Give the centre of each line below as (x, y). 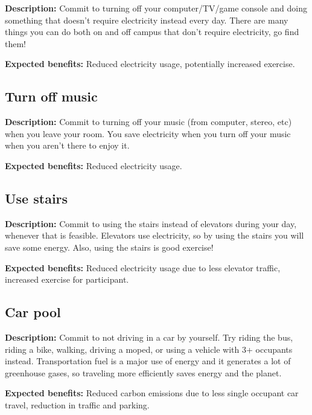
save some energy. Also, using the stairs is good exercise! (109, 247)
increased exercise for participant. (67, 279)
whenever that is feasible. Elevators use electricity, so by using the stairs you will (154, 235)
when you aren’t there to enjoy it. (67, 145)
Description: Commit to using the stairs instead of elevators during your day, (151, 223)
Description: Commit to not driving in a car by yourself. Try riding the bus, (149, 337)
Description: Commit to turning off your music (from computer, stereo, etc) (148, 122)
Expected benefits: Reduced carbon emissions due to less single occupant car (152, 393)
